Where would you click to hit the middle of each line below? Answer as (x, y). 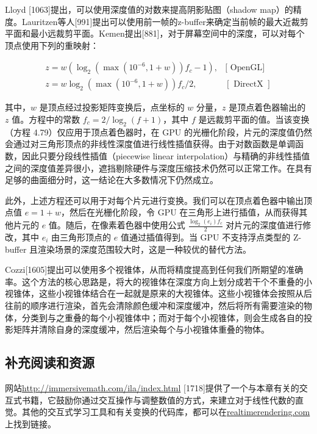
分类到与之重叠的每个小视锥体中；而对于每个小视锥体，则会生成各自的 (162, 317)
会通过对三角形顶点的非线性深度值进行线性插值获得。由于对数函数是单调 (150, 144)
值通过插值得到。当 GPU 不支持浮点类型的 (205, 237)
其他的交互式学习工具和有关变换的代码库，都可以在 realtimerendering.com (166, 412)
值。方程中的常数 (46, 119)
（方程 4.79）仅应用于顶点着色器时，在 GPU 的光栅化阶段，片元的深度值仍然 (158, 132)
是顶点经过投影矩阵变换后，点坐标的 (112, 107)
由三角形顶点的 (81, 237)
